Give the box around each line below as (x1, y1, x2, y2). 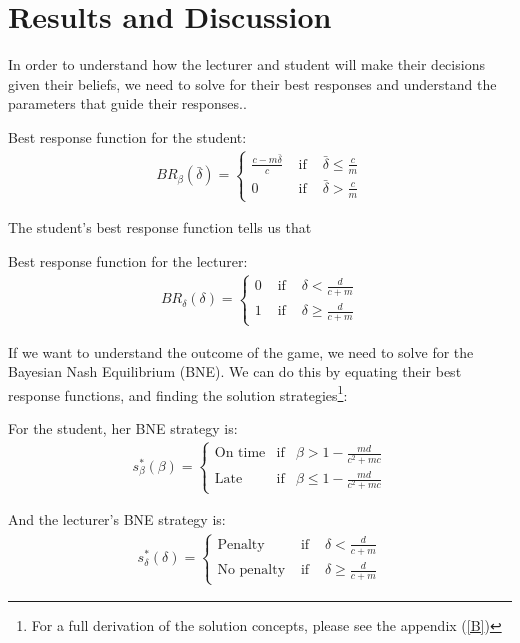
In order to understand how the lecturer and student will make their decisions (8, 54, 485, 75)
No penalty (217, 563, 286, 578)
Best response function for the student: (8, 126, 247, 147)
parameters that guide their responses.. (8, 93, 247, 114)
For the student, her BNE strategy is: (8, 417, 238, 438)
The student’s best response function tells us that (8, 217, 312, 238)
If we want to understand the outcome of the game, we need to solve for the (8, 341, 474, 362)
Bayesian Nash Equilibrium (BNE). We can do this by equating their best (8, 361, 462, 382)
